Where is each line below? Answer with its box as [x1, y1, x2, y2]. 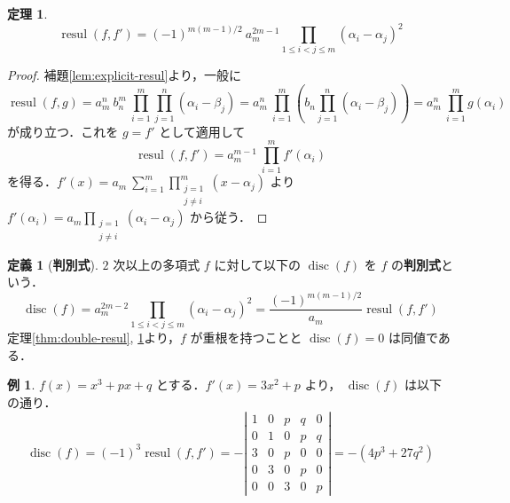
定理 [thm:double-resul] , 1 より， [7, 328, 180, 347]
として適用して [159, 122, 246, 140]
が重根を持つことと [190, 328, 302, 347]
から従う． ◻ [190, 208, 268, 226]
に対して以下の [214, 255, 301, 273]
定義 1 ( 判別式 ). [7, 255, 98, 273]
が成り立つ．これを [7, 122, 119, 140]
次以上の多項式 [113, 255, 200, 273]
